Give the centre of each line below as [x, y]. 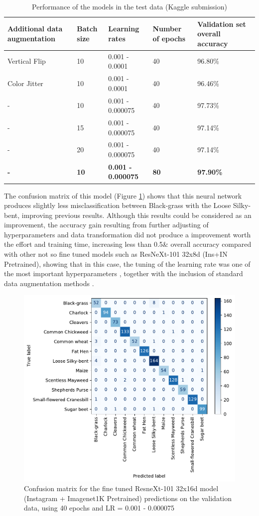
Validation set [222, 24]
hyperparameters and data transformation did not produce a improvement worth [128, 234]
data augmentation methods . [49, 283]
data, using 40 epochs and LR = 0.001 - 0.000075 [99, 508]
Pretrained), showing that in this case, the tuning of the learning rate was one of [127, 263]
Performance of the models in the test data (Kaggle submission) [129, 6]
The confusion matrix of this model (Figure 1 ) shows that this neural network [123, 195]
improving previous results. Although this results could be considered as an [136, 215]
